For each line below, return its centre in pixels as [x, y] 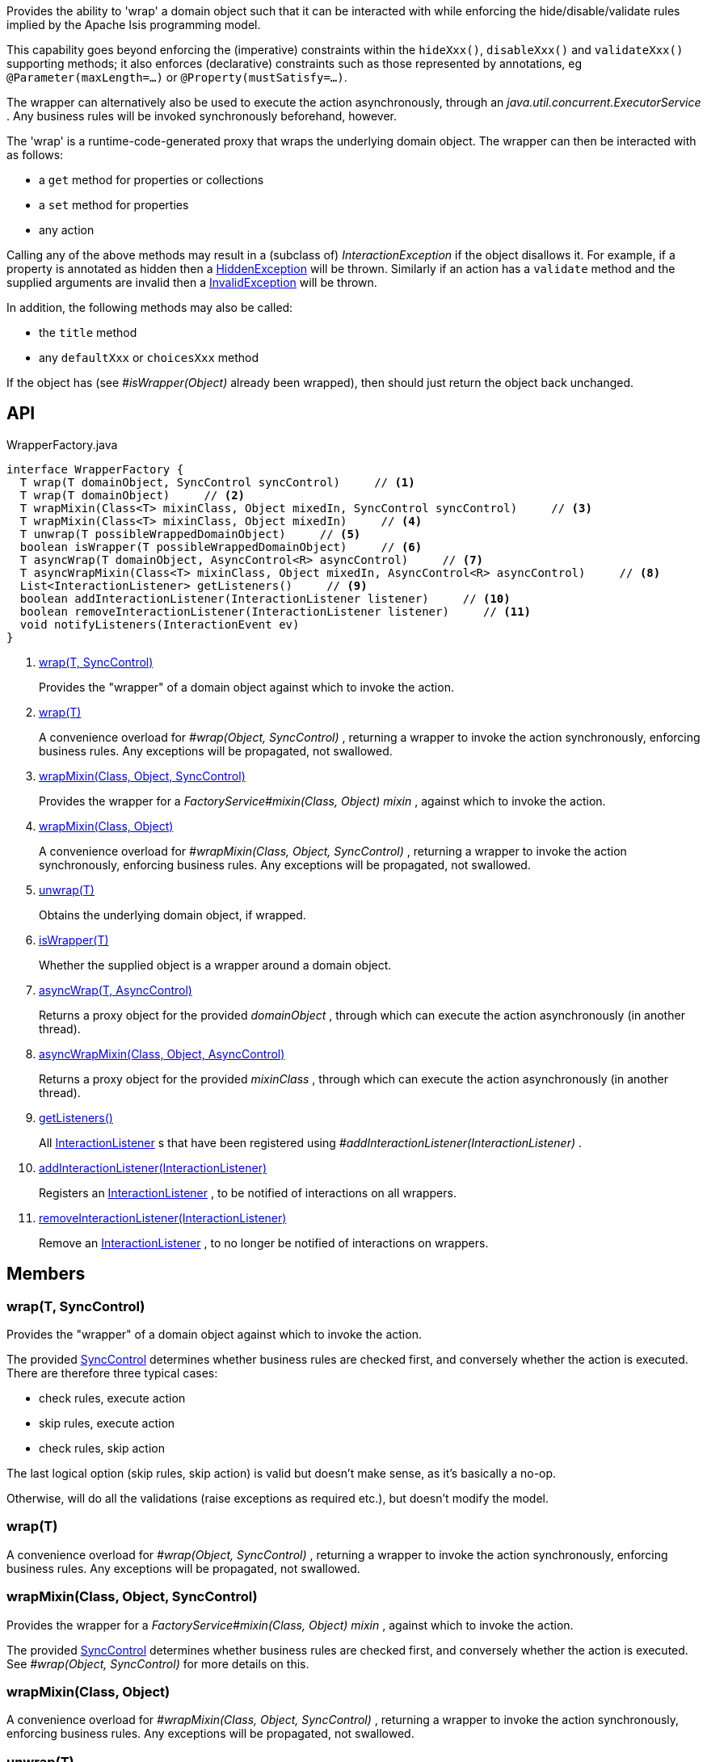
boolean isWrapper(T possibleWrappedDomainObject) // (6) [221, 547]
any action [67, 230]
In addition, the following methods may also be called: [150, 307]
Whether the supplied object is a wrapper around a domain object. [215, 965]
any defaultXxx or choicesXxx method [149, 357]
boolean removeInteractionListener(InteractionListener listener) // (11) [276, 611]
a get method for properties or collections [151, 180]
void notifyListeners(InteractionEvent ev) [160, 624]
